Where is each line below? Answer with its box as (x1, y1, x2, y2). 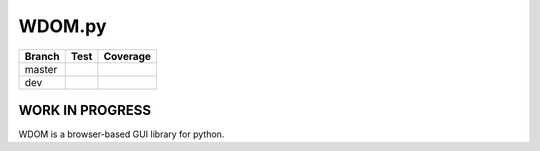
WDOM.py (18, 15, 107, 37)
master (24, 62, 58, 76)
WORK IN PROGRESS (18, 101, 152, 119)
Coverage (103, 49, 152, 63)
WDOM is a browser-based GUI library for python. (18, 128, 225, 140)
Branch (24, 49, 60, 63)
